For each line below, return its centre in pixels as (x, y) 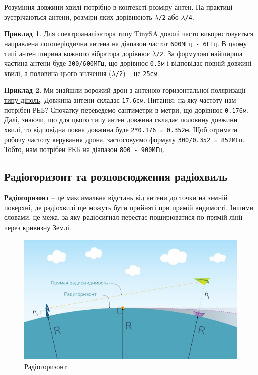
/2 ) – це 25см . (137, 73)
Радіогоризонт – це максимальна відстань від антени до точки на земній (116, 198)
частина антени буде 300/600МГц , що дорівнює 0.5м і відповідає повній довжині (128, 63)
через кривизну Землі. (38, 227)
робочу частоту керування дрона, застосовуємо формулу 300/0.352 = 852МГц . (124, 139)
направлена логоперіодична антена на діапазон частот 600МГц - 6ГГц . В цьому (126, 43)
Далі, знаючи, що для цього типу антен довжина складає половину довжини (121, 120)
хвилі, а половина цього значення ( (58, 73)
